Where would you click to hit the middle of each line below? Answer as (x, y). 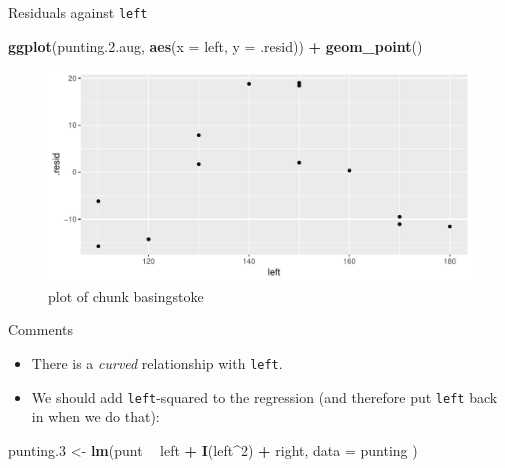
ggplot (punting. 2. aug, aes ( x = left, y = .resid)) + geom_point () (215, 45)
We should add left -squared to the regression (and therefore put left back (264, 396)
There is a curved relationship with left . (157, 363)
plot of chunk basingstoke (126, 295)
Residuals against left (78, 12)
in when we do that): (95, 416)
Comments (41, 329)
